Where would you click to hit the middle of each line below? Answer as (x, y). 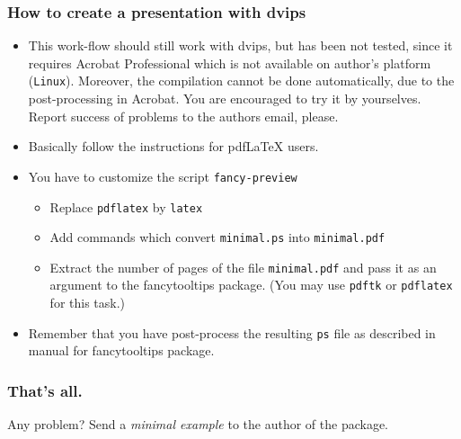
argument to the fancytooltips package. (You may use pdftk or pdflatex (251, 285)
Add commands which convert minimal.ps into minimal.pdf (217, 237)
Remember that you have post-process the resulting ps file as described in (232, 332)
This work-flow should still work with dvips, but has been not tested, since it (240, 45)
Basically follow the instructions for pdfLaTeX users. (173, 146)
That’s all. (45, 390)
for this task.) (88, 303)
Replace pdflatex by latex (126, 206)
